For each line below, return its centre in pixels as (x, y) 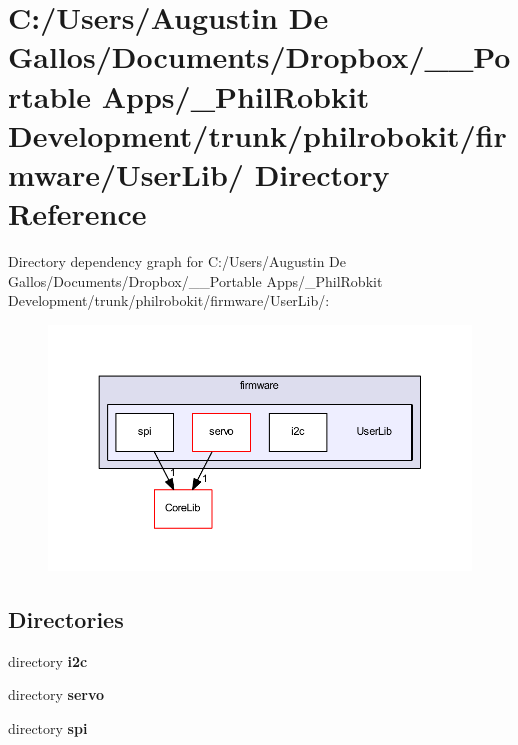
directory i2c (48, 660)
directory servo (56, 694)
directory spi (48, 728)
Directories (66, 619)
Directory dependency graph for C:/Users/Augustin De (177, 261)
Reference (77, 213)
